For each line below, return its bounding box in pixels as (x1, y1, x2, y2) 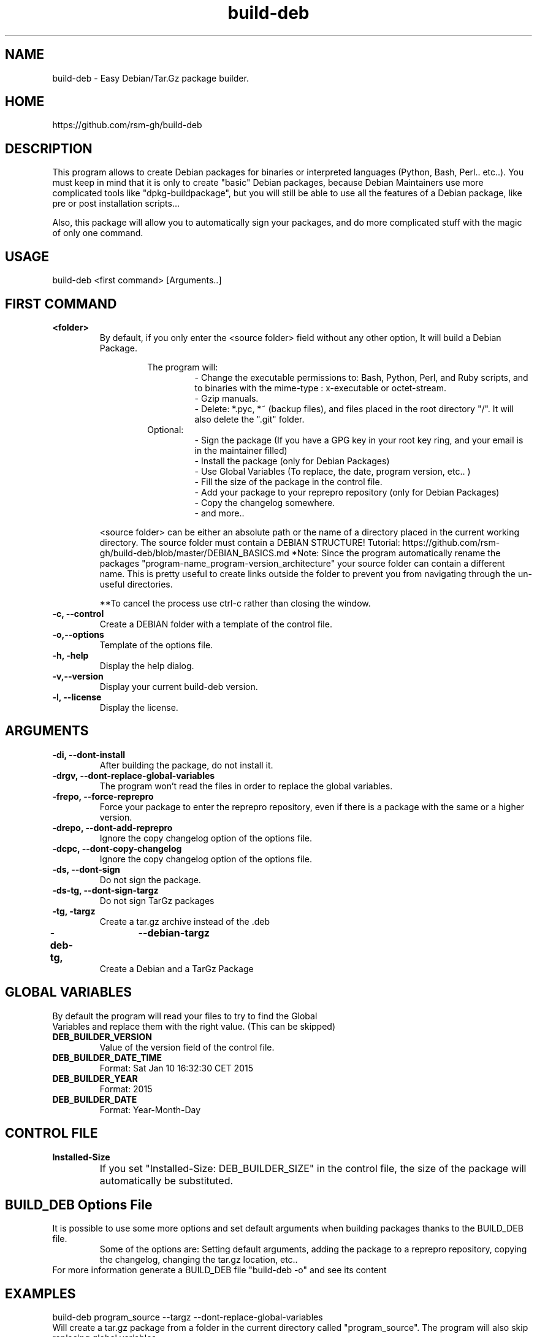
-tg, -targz (52, 905, 96, 916)
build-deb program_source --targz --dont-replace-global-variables (52, 1312, 323, 1323)
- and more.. (194, 507, 245, 518)
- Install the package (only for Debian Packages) (194, 455, 390, 466)
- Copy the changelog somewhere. (194, 497, 335, 508)
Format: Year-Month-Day (99, 1104, 201, 1115)
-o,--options (52, 629, 104, 640)
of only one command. (52, 228, 143, 239)
